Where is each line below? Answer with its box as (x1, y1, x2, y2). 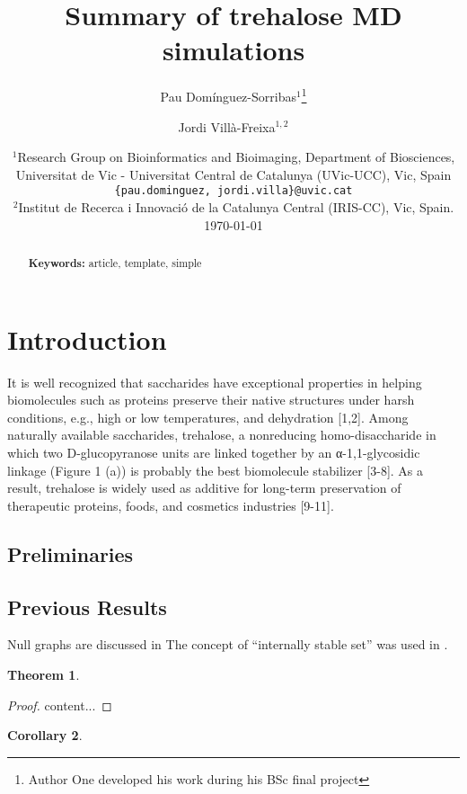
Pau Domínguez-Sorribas (160, 86, 296, 105)
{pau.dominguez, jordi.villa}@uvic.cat (114, 184, 353, 198)
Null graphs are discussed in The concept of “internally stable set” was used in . (7, 635, 448, 654)
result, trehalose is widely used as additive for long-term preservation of (7, 478, 401, 497)
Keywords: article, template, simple (28, 254, 202, 271)
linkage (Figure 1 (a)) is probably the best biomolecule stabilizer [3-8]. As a (7, 460, 424, 479)
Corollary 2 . (7, 726, 83, 745)
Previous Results (7, 593, 167, 620)
